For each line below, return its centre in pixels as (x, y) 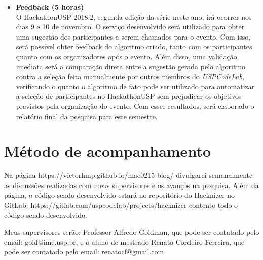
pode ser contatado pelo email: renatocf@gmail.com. (85, 252)
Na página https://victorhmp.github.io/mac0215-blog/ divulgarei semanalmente (128, 175)
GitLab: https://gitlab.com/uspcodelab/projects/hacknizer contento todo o (121, 205)
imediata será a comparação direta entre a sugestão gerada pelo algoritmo (131, 66)
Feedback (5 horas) (50, 7)
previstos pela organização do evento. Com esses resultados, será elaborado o (135, 106)
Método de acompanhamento (107, 151)
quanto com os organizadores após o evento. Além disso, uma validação (126, 56)
